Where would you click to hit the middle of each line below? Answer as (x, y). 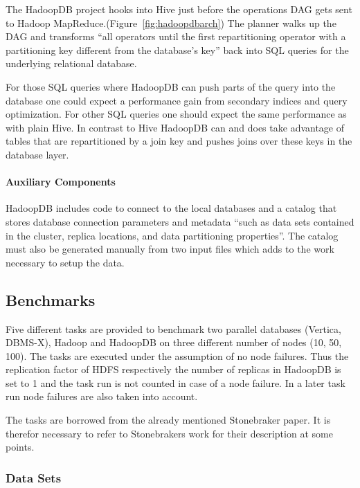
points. (20, 447)
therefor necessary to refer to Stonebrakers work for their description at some (169, 433)
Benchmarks (51, 299)
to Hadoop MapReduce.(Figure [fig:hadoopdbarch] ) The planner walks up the (171, 22)
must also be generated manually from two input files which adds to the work (170, 249)
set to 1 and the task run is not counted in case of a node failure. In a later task (175, 382)
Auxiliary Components (61, 182)
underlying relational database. (71, 63)
